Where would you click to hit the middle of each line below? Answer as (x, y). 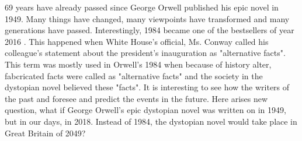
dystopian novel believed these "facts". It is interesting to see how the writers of (147, 87)
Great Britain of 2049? (45, 133)
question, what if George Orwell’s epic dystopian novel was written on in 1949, (145, 110)
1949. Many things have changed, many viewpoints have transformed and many (147, 18)
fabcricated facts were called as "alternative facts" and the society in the (134, 75)
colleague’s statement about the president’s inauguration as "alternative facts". (145, 53)
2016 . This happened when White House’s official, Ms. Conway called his (137, 41)
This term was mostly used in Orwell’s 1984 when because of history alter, (138, 64)
